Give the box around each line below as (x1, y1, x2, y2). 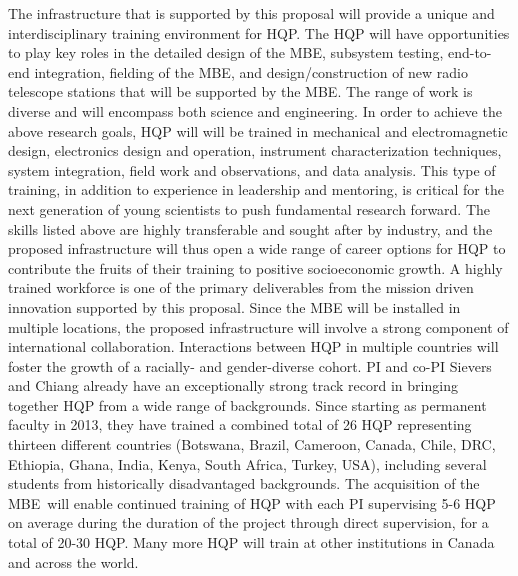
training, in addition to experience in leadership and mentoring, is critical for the (8, 179, 504, 200)
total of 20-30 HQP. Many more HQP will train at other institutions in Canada (8, 532, 495, 553)
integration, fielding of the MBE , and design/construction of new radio (34, 61, 469, 82)
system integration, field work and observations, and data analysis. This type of (8, 159, 496, 180)
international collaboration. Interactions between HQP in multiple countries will (8, 336, 499, 357)
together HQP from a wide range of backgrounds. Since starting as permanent (8, 394, 487, 415)
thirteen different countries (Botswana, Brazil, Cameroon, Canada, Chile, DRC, (8, 434, 496, 455)
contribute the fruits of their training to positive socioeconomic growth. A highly (8, 257, 503, 278)
